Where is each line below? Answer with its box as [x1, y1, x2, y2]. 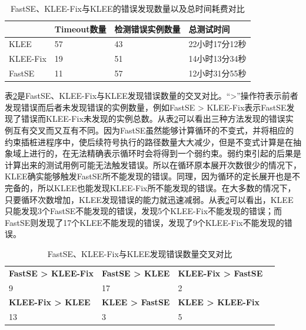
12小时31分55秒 [188, 67, 247, 79]
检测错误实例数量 [114, 22, 181, 35]
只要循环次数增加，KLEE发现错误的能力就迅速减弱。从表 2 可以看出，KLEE [5, 193, 294, 205]
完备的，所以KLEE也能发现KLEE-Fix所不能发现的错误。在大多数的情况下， [5, 181, 296, 194]
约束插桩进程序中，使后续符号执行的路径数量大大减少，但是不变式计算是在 [5, 135, 293, 148]
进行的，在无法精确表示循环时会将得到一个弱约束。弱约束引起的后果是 [29, 147, 301, 159]
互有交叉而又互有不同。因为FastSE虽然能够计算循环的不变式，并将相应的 [12, 124, 294, 136]
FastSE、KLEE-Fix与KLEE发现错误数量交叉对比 [47, 247, 232, 259]
